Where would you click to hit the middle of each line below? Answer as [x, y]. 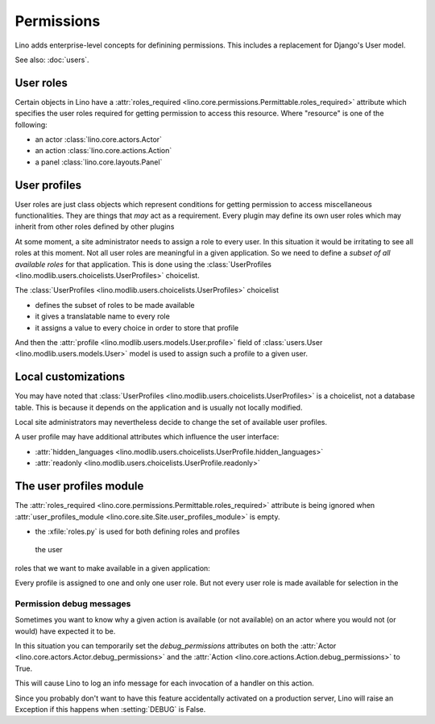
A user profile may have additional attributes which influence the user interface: [147, 437]
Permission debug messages [73, 603]
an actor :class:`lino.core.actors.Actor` [99, 139]
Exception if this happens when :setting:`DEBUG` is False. [110, 709]
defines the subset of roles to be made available [115, 305]
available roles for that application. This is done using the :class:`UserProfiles [143, 264]
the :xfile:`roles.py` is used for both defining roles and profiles [138, 531]
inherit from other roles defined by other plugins [95, 227]
